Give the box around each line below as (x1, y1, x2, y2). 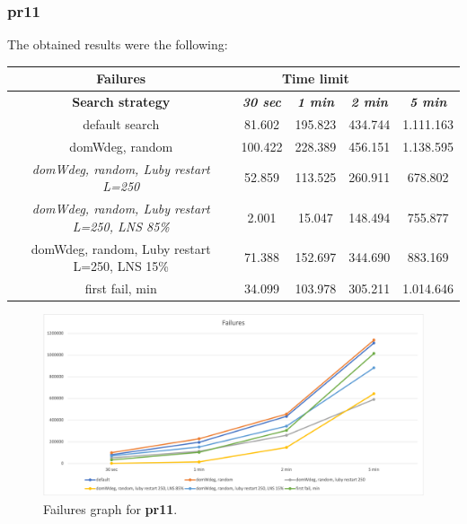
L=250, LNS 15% (73, 257, 170, 275)
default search (83, 115, 160, 133)
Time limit (281, 69, 349, 88)
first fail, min (84, 279, 157, 297)
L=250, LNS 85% (72, 216, 170, 235)
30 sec (242, 92, 282, 111)
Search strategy (72, 92, 171, 111)
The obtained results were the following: (7, 35, 228, 54)
